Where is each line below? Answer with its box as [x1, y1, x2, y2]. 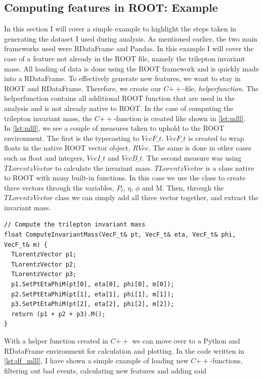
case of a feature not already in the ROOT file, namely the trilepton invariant [4, 53, 245, 63]
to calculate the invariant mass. [55, 162, 152, 173]
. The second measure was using [142, 152, 242, 163]
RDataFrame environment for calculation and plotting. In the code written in [4, 345, 244, 356]
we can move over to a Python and [132, 335, 240, 346]
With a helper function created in [4, 335, 108, 346]
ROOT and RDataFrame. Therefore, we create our [4, 83, 161, 93]
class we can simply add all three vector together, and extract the [55, 192, 259, 203]
